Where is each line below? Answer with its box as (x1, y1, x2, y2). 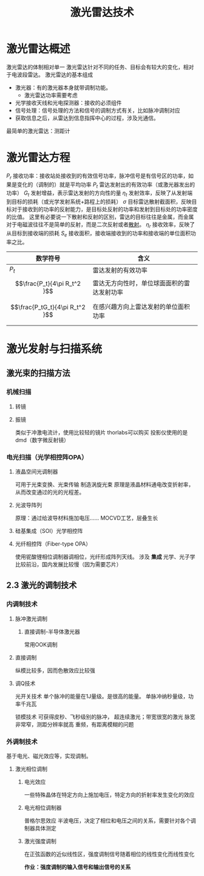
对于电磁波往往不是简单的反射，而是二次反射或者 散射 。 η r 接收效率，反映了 (6, 221, 195, 230)
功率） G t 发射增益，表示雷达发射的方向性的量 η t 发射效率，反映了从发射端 (6, 189, 193, 198)
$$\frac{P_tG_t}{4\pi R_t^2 (10, 302, 86, 311)
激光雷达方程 (6, 151, 71, 165)
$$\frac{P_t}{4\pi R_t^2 (15, 279, 81, 288)
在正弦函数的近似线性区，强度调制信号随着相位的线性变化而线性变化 (24, 850, 195, 858)
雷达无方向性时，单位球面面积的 (92, 279, 184, 287)
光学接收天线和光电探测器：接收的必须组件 (15, 99, 122, 106)
